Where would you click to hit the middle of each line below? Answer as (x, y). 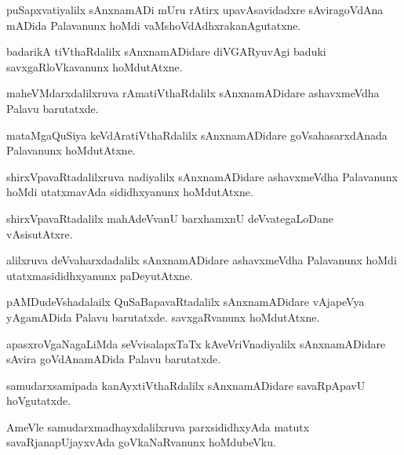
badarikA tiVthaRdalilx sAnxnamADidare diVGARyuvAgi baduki (166, 51)
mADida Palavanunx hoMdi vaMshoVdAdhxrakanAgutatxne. (154, 25)
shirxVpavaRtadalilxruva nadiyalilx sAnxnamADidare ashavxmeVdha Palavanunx (202, 176)
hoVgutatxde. (39, 400)
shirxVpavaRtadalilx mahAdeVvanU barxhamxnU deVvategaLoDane (170, 218)
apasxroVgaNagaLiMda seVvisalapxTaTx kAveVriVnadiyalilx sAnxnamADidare (196, 343)
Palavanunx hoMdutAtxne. (71, 150)
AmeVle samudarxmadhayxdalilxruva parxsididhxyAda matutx (158, 426)
